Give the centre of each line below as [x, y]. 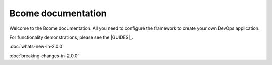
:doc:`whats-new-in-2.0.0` [37, 47]
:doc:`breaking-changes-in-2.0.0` [44, 56]
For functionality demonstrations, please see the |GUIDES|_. [71, 37]
